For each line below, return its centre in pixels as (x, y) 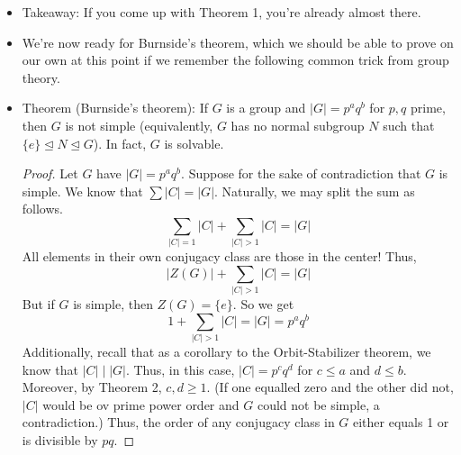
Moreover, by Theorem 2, (92, 387)
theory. (41, 77)
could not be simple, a (318, 404)
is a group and (266, 108)
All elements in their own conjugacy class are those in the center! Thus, (219, 256)
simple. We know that (82, 191)
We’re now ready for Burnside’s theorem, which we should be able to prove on (238, 42)
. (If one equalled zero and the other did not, (330, 387)
